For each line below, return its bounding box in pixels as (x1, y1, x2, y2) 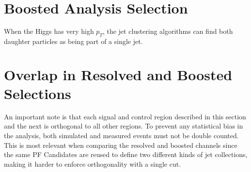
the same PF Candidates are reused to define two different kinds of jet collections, (4, 149, 248, 159)
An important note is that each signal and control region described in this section (4, 111, 246, 121)
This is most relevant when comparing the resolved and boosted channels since (4, 140, 237, 150)
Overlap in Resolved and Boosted (4, 64, 233, 84)
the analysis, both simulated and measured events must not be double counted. (4, 130, 239, 141)
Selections (4, 83, 71, 103)
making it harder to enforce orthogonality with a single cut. (4, 158, 181, 169)
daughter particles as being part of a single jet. (4, 36, 143, 46)
